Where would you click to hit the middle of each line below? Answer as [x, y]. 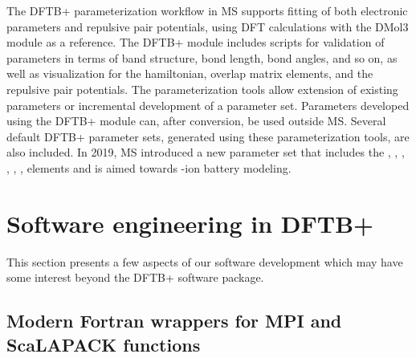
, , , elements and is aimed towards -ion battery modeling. [149, 167]
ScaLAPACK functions [104, 344]
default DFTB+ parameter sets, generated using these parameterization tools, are [208, 136]
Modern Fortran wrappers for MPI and [174, 321]
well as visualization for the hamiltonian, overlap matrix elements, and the [190, 73]
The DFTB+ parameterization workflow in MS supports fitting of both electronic [207, 10]
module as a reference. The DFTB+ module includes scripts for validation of [196, 42]
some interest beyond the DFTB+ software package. [135, 277]
